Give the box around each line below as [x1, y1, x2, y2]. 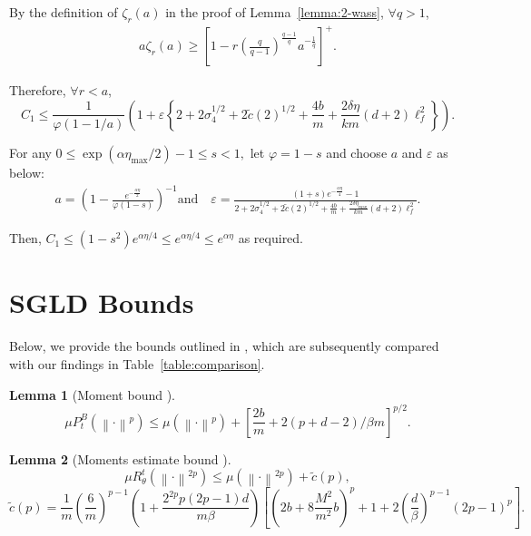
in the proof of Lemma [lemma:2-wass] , [165, 3, 384, 21]
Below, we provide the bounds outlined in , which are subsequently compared [9, 336, 439, 356]
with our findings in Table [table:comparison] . [9, 354, 265, 373]
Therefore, [9, 81, 66, 100]
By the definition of [9, 3, 118, 21]
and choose [326, 142, 388, 161]
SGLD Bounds [9, 284, 194, 321]
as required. [238, 229, 304, 248]
